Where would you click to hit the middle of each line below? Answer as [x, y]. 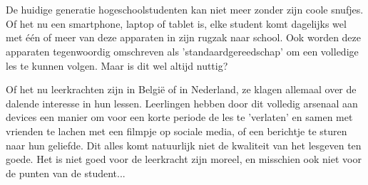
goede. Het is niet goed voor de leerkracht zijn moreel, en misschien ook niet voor [184, 159]
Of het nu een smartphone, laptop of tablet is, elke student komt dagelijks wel [176, 23]
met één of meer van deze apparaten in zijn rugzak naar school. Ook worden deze [184, 37]
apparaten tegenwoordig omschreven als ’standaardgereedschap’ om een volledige [182, 51]
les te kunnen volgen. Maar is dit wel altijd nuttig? [117, 65]
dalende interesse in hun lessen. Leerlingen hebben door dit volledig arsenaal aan [182, 103]
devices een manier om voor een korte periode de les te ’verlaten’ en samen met [179, 117]
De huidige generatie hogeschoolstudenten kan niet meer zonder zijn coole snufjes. [185, 10]
